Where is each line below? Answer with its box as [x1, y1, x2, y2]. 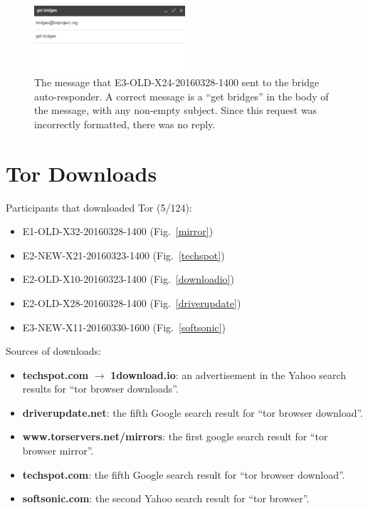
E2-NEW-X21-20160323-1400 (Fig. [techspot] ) [22, 247, 225, 262]
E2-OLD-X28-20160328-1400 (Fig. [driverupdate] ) [22, 295, 241, 310]
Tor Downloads [6, 158, 157, 187]
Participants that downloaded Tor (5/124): [6, 199, 192, 214]
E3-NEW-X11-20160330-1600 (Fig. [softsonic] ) [22, 319, 226, 334]
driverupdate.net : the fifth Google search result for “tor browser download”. [22, 405, 364, 420]
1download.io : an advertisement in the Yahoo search [110, 367, 347, 382]
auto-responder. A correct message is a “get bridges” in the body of [34, 88, 329, 103]
